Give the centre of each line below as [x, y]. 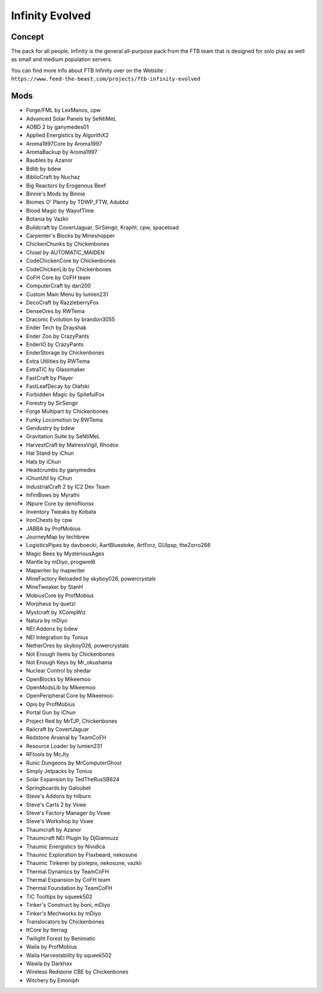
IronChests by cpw [49, 520]
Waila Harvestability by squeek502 [69, 955]
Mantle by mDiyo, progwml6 [61, 562]
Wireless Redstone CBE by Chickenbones [77, 972]
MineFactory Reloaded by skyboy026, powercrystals [91, 579]
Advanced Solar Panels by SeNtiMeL [71, 118]
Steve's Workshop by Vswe [60, 821]
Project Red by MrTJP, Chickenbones [72, 721]
